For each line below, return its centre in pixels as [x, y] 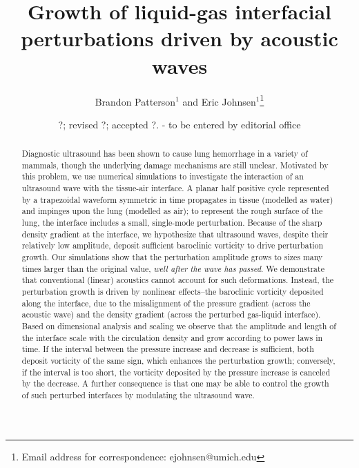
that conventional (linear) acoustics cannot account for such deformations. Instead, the [178, 280]
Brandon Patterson [135, 101]
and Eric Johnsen [219, 101]
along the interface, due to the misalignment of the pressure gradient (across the [166, 303]
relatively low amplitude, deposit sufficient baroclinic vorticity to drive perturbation [173, 245]
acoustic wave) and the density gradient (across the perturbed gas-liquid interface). [171, 314]
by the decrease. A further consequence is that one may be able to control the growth [175, 383]
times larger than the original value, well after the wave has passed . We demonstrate [173, 268]
